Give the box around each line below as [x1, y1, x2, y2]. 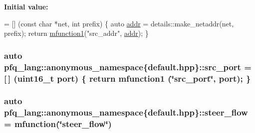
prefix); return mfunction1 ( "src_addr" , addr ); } [4, 28, 149, 38]
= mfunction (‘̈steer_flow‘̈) [4, 118, 112, 130]
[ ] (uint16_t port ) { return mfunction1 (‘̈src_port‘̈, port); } [4, 72, 251, 84]
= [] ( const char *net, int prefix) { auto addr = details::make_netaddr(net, [4, 18, 234, 28]
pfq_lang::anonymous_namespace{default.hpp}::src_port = [4, 60, 252, 73]
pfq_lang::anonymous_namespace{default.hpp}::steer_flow [4, 106, 248, 119]
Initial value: [4, 1, 48, 11]
